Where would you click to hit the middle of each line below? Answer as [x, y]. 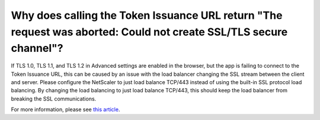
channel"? [37, 49]
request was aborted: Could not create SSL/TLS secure [149, 32]
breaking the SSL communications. [54, 99]
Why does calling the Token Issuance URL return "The [147, 15]
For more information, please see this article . [65, 109]
